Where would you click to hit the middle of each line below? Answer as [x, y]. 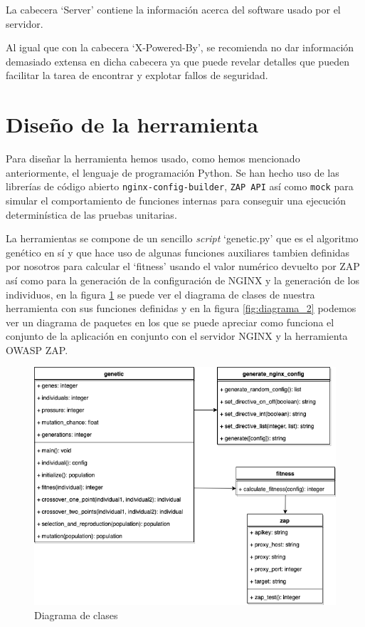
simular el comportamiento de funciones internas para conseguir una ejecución [176, 200]
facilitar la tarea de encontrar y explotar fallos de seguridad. [137, 75]
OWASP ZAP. [37, 349]
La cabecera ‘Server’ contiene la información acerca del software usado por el [173, 9]
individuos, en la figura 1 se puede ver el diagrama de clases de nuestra [160, 294]
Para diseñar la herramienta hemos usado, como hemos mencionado [153, 159]
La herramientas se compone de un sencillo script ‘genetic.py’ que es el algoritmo [182, 238]
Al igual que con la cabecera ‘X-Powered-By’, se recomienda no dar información [180, 47]
